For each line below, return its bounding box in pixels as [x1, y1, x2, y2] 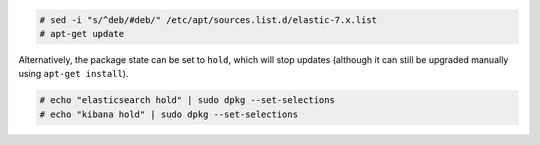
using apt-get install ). [18, 68, 129, 80]
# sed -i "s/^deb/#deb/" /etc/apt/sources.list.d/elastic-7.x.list [39, 14, 378, 25]
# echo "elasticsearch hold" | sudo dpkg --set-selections [39, 95, 335, 106]
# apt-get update [39, 28, 125, 39]
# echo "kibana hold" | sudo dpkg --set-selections [39, 108, 299, 120]
